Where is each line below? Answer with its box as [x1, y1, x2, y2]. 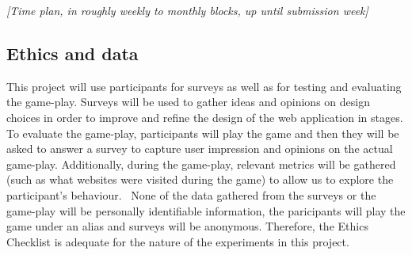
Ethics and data [6, 40, 139, 65]
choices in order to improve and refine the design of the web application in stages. [6, 108, 403, 125]
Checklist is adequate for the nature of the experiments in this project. [6, 233, 349, 249]
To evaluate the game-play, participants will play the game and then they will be [6, 124, 399, 141]
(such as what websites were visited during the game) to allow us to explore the [6, 171, 394, 188]
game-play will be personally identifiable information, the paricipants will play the [6, 202, 406, 219]
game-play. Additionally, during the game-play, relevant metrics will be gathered [6, 155, 396, 172]
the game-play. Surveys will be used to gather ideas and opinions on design [6, 93, 370, 110]
